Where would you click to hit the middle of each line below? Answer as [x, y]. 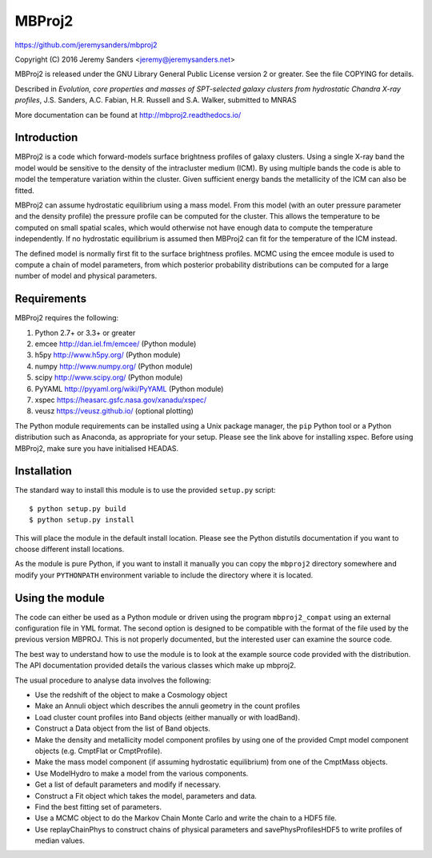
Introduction [46, 137]
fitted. [25, 190]
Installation [43, 471]
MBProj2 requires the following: [67, 318]
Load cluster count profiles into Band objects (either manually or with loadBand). [167, 717]
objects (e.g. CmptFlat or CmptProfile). [99, 751]
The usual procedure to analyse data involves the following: [113, 680]
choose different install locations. [70, 549]
